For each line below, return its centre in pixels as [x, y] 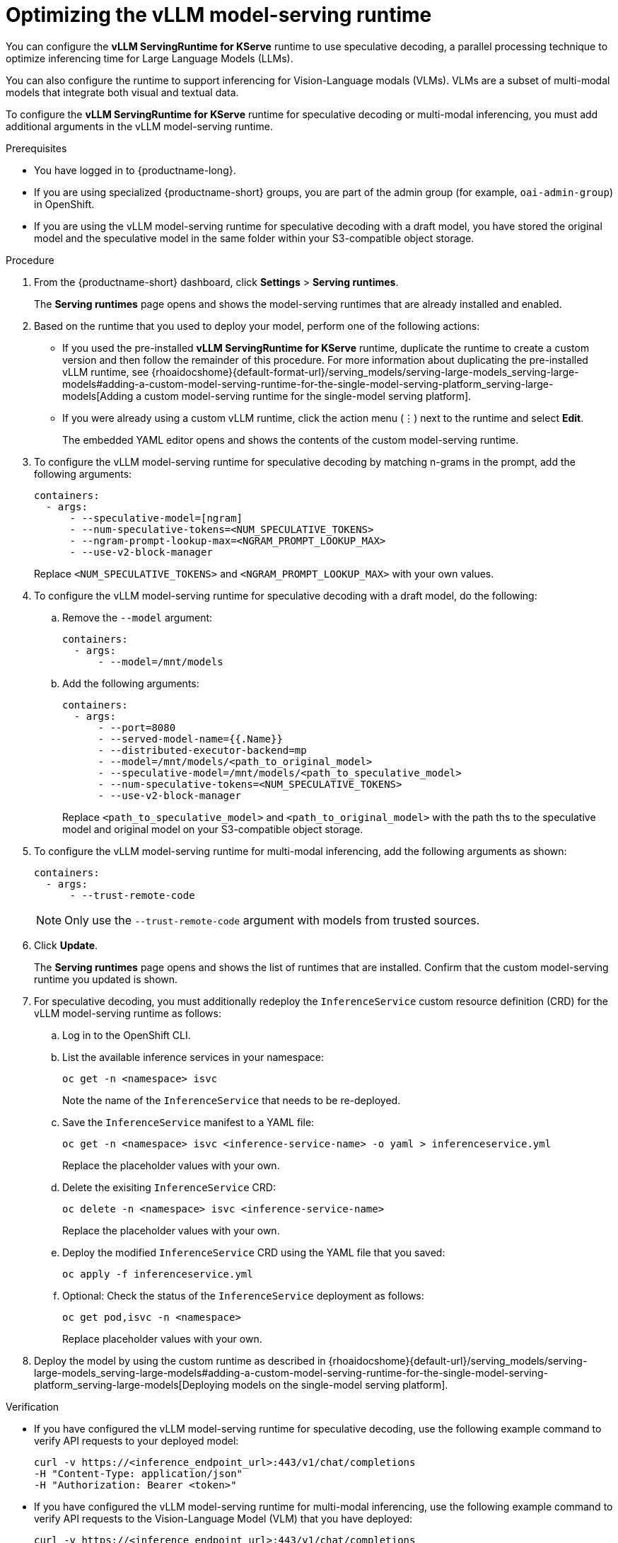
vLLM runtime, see [106, 372]
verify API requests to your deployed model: [136, 1440]
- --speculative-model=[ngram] [156, 518]
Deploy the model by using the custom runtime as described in [180, 1360]
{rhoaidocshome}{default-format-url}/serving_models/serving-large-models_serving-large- [365, 372]
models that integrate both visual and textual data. [122, 92]
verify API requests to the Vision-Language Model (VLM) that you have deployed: [223, 1518]
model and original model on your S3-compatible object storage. [213, 829]
